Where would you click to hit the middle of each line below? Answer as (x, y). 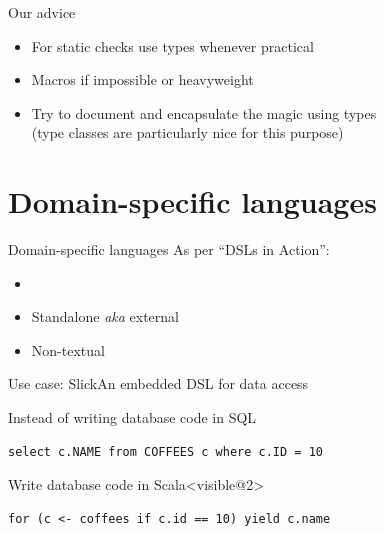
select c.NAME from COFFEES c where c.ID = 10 (165, 451)
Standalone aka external (105, 316)
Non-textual (68, 349)
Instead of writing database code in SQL (132, 417)
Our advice (42, 12)
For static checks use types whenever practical (172, 45)
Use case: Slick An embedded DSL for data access (158, 383)
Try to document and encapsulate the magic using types (204, 112)
